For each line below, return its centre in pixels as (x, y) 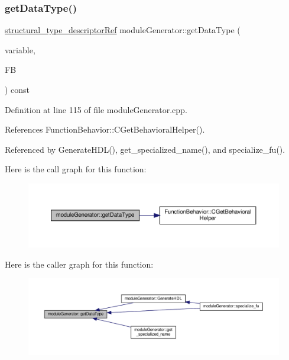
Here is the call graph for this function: (76, 169)
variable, (20, 49)
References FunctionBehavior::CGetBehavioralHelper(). (105, 129)
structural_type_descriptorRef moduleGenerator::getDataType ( (123, 30)
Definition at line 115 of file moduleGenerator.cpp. (96, 109)
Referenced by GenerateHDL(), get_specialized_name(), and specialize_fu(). (145, 149)
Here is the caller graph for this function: (79, 264)
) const (17, 89)
